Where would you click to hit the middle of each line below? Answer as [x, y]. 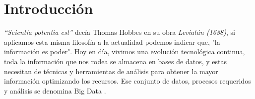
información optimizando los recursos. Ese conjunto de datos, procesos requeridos [127, 81]
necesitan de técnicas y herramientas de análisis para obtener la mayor [111, 71]
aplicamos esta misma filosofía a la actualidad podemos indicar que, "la [112, 42]
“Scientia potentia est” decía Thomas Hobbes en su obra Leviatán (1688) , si [120, 32]
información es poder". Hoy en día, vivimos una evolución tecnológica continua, [125, 51]
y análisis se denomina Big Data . [55, 90]
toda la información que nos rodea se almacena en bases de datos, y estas [115, 61]
